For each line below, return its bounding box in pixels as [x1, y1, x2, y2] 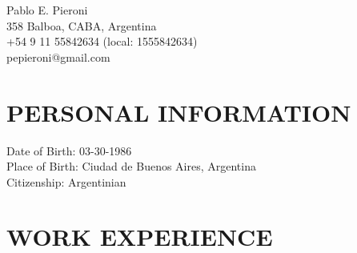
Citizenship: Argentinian [6, 173, 126, 190]
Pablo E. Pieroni [6, 2, 88, 18]
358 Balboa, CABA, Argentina [6, 17, 157, 34]
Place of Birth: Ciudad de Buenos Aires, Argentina [6, 158, 256, 175]
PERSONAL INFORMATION [6, 95, 351, 128]
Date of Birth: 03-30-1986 [6, 142, 132, 159]
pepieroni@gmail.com [6, 48, 110, 65]
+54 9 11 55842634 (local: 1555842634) [6, 33, 198, 50]
